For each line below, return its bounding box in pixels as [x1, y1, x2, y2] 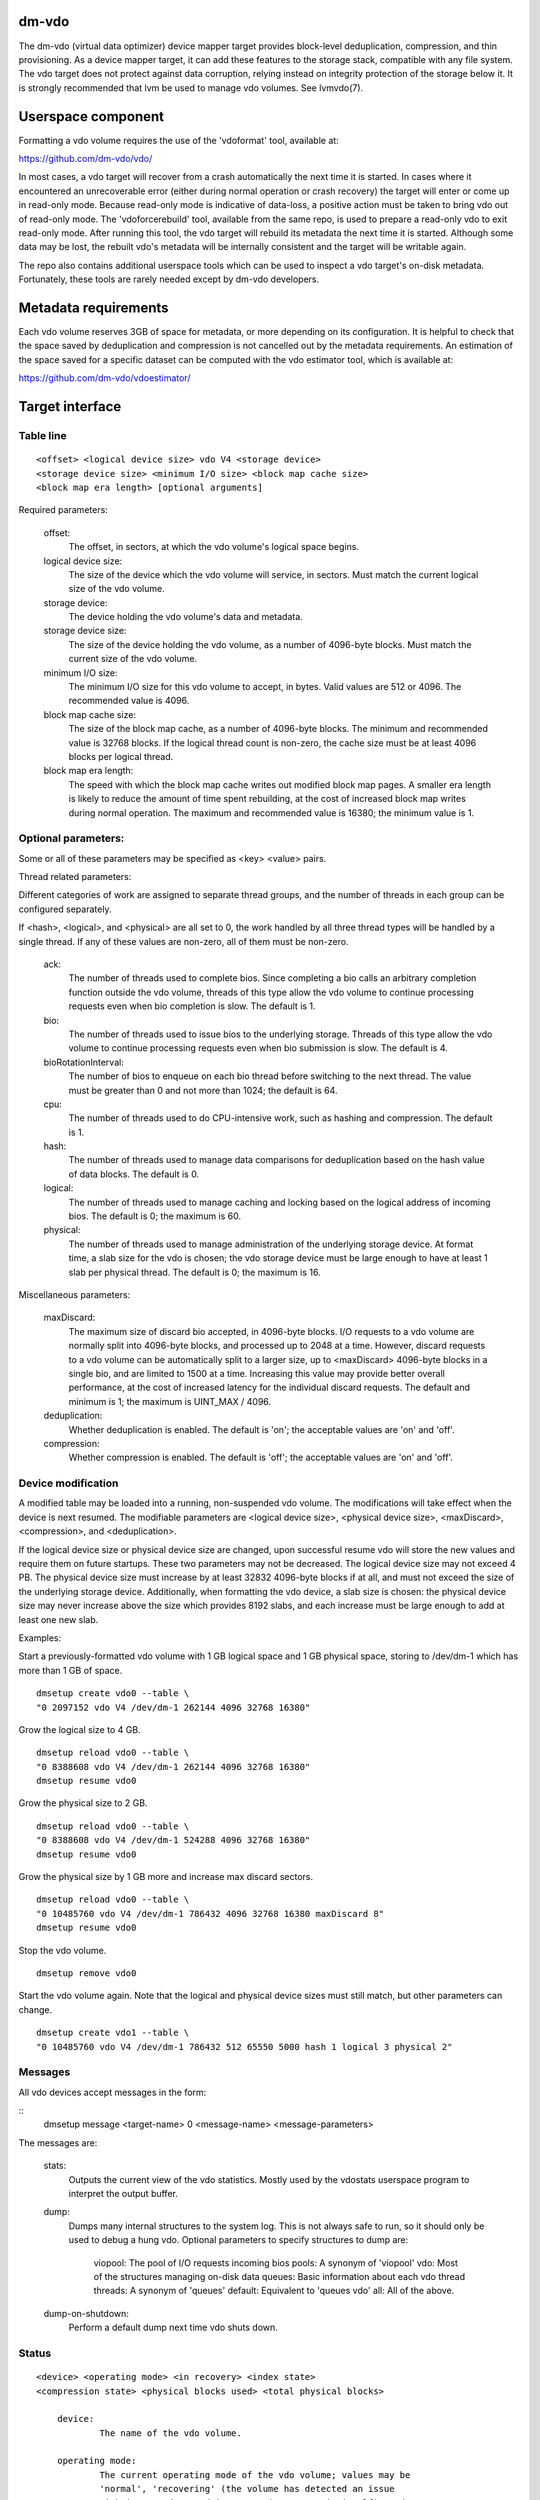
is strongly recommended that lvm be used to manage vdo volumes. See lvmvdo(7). [18, 81, 364, 94]
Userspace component [18, 108, 165, 125]
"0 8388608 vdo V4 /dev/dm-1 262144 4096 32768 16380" [36, 1761, 311, 1772]
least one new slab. [18, 1613, 99, 1625]
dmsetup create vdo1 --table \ [36, 2027, 190, 2039]
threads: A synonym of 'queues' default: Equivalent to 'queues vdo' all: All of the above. [93, 2285, 455, 2297]
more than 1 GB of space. [18, 1664, 123, 1676]
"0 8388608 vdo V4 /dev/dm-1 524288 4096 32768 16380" [36, 1835, 311, 1846]
